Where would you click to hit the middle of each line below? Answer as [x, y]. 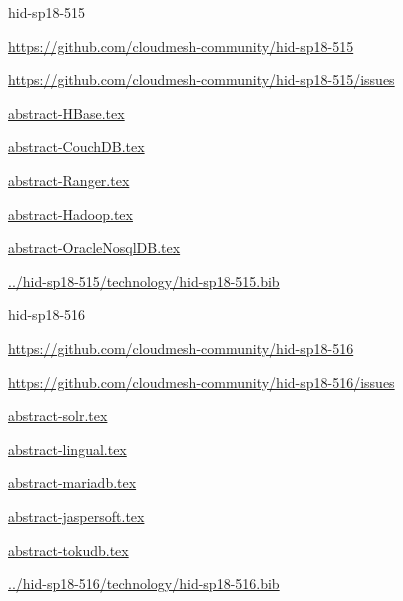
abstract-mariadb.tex [72, 482]
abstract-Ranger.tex [69, 179]
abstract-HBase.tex [66, 112]
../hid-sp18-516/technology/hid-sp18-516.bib [144, 583]
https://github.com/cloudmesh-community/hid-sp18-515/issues [201, 79]
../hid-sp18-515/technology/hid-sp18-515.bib [144, 280]
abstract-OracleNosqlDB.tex [94, 247]
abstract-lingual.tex [67, 448]
